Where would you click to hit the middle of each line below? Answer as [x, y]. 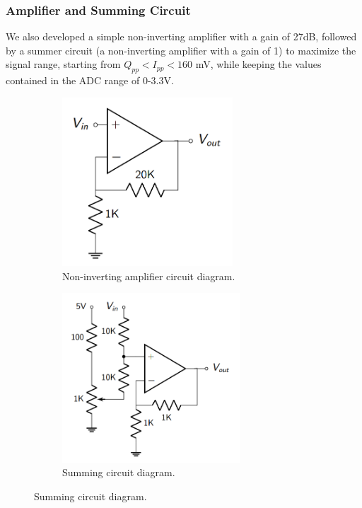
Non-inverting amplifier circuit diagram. [149, 276]
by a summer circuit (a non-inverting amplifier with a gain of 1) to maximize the [181, 50]
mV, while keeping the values [258, 64]
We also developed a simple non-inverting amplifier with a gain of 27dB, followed [181, 36]
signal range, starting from [63, 64]
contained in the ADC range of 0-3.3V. [90, 80]
